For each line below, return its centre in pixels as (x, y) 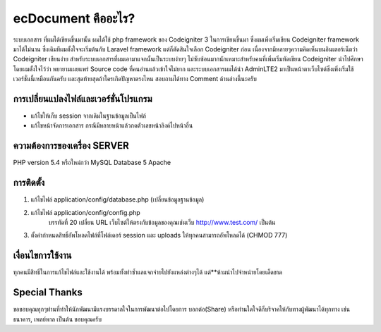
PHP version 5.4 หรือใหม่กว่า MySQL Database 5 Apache (92, 163)
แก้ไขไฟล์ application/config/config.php (85, 212)
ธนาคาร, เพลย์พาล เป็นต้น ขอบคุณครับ (58, 319)
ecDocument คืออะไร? (74, 18)
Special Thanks (48, 293)
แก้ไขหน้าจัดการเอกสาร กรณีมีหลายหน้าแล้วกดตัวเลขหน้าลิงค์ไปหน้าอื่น (112, 125)
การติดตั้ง (29, 183)
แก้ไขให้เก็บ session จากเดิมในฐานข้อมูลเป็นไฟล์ (88, 116)
